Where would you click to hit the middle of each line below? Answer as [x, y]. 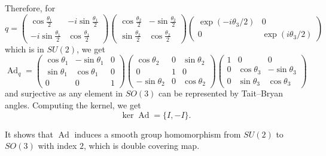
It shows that [29, 134]
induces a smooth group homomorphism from [158, 134]
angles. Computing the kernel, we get [73, 105]
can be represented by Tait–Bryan [221, 93]
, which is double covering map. [142, 146]
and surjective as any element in [64, 93]
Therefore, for [30, 8]
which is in [25, 49]
